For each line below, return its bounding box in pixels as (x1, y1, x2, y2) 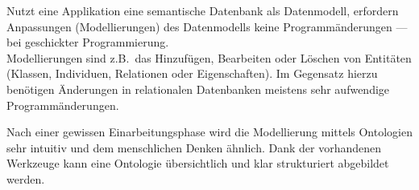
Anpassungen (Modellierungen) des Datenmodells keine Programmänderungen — (6, 18, 408, 34)
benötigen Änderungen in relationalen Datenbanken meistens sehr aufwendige (6, 80, 390, 97)
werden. (6, 170, 45, 187)
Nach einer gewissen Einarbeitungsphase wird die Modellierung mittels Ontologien (6, 123, 413, 140)
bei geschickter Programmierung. (6, 34, 169, 51)
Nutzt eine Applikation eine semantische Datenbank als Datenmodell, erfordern (6, 2, 399, 18)
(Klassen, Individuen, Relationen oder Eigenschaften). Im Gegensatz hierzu (6, 65, 378, 82)
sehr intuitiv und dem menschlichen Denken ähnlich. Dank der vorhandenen (6, 139, 382, 156)
